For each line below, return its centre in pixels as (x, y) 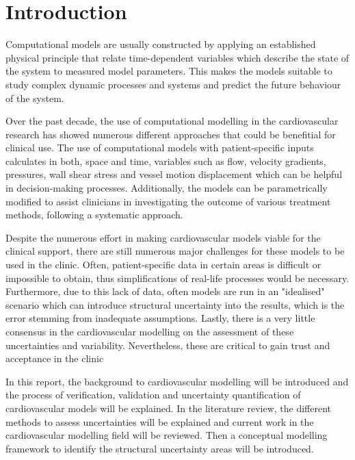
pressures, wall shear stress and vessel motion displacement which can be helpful (174, 174)
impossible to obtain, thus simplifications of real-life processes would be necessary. (177, 278)
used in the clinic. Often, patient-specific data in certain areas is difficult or (163, 265)
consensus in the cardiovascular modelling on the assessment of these (150, 331)
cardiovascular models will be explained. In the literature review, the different (168, 408)
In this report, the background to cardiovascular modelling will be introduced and (177, 381)
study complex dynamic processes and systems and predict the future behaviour (173, 84)
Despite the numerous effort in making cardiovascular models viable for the (163, 237)
